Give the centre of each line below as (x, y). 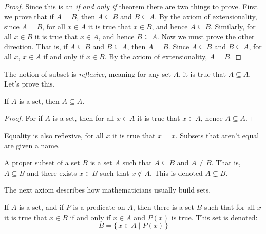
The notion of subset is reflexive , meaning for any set (88, 73)
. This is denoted (176, 172)
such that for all (230, 207)
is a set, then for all (83, 118)
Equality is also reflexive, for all (54, 135)
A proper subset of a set (42, 163)
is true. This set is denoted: (214, 217)
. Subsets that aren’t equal (217, 135)
